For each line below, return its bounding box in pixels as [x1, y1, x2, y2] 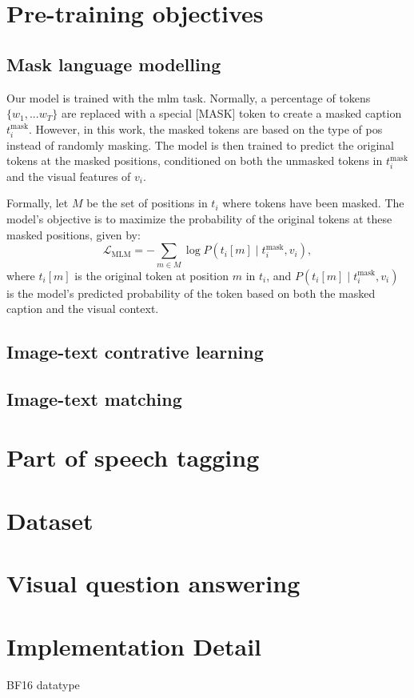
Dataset [6, 503, 94, 536]
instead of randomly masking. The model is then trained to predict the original [6, 136, 394, 153]
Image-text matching [6, 386, 182, 411]
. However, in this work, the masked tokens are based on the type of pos [28, 120, 383, 137]
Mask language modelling [6, 51, 221, 76]
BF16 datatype [6, 676, 80, 692]
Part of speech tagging [6, 441, 260, 474]
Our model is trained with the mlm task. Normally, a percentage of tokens [6, 89, 371, 106]
